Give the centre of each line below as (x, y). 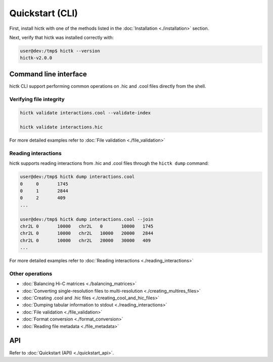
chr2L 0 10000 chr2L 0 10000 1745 (87, 226)
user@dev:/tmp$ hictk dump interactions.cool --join (87, 219)
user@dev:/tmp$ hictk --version (60, 51)
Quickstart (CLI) (44, 13)
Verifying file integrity (37, 99)
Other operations (31, 274)
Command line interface (48, 74)
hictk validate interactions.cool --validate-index (85, 113)
